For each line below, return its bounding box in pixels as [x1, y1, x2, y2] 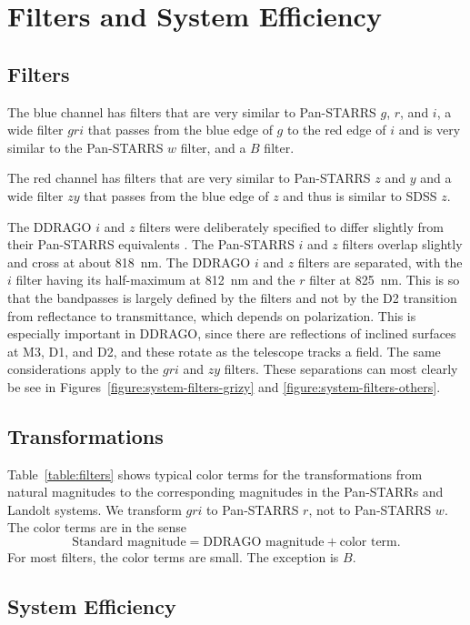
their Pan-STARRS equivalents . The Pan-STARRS [7, 235, 295, 254]
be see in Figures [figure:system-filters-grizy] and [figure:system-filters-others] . [7, 377, 441, 396]
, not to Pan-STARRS [308, 499, 432, 519]
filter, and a [180, 137, 246, 156]
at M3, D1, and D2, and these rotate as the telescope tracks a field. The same [7, 341, 441, 360]
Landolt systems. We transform [7, 499, 182, 519]
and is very [398, 120, 461, 139]
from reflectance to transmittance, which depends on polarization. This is [7, 306, 416, 325]
